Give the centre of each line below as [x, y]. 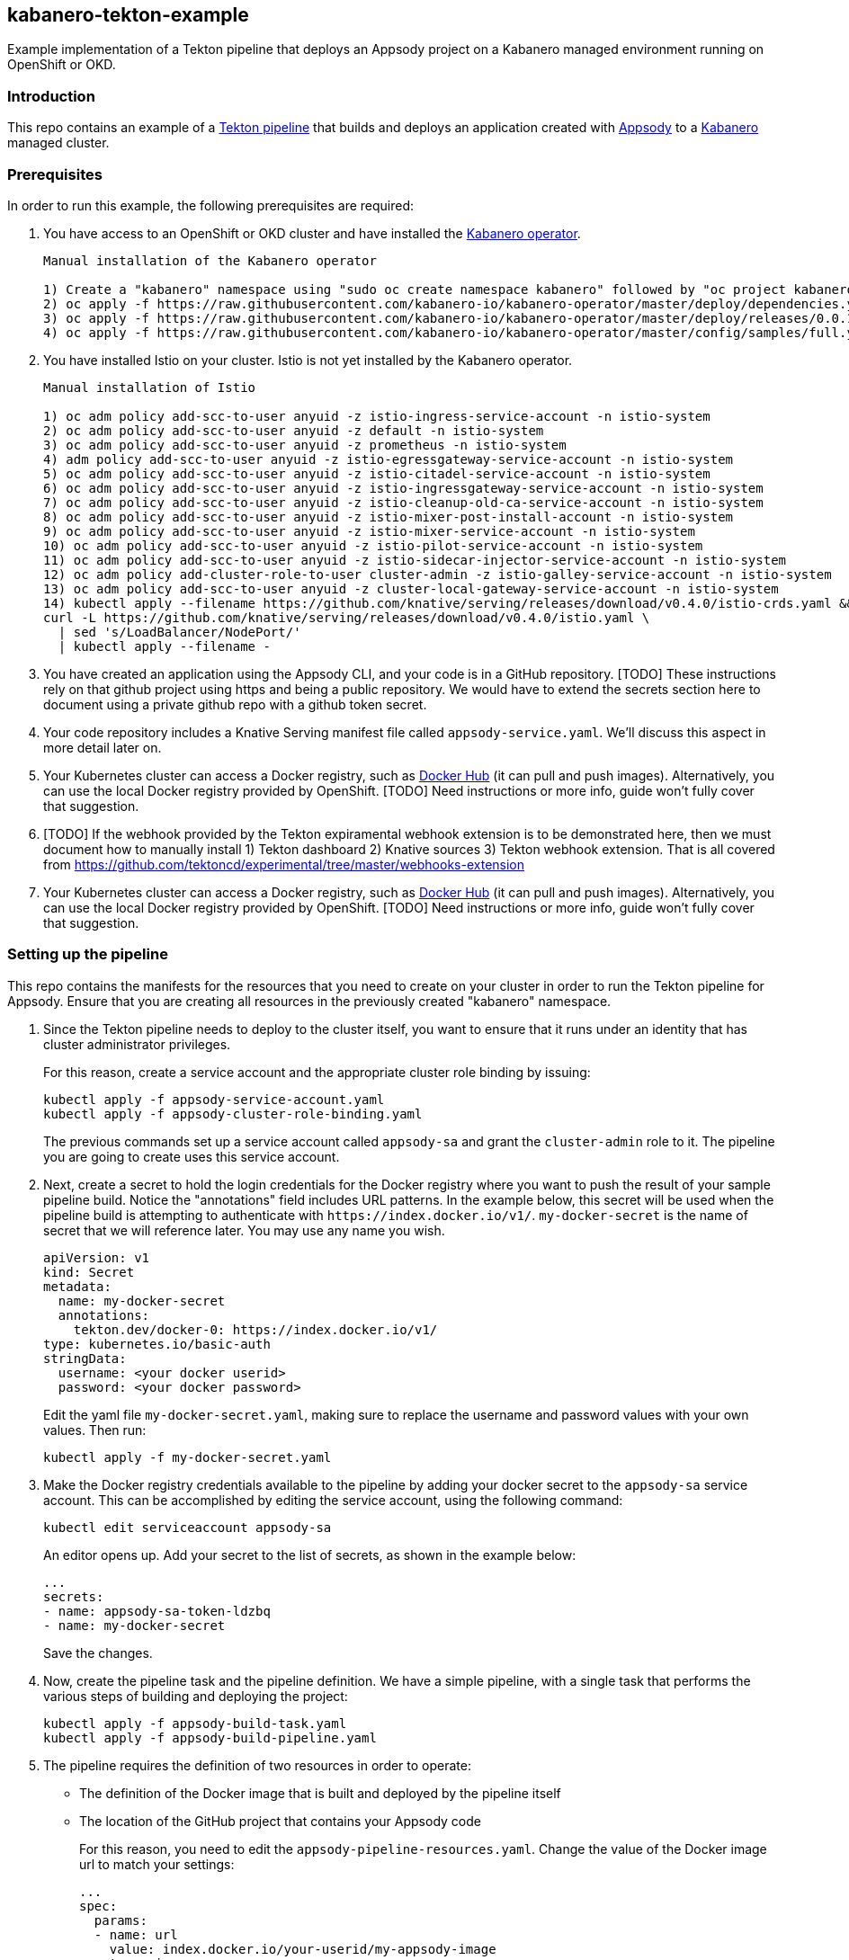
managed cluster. [58, 143]
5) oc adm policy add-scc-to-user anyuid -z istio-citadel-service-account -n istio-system [377, 473]
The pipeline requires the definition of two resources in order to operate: [258, 1765]
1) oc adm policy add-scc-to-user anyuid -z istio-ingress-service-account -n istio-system [377, 416]
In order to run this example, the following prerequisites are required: [211, 205]
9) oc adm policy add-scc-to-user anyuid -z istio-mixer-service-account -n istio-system [369, 531]
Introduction [51, 96]
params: [121, 1920]
